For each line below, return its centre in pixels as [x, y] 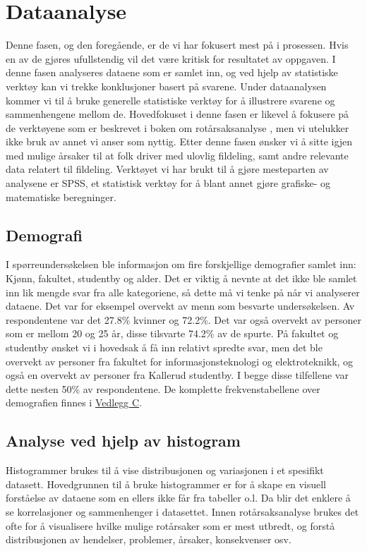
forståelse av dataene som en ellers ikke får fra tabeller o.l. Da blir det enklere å [178, 498]
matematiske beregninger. [61, 196]
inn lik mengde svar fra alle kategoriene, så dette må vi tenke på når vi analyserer [183, 292]
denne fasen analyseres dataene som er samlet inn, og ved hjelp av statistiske [172, 72]
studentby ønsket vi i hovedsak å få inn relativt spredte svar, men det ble [164, 347]
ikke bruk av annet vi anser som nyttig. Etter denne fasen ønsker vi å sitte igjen [179, 141]
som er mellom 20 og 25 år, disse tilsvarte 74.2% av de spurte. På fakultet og [172, 333]
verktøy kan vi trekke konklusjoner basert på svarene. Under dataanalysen [166, 86]
